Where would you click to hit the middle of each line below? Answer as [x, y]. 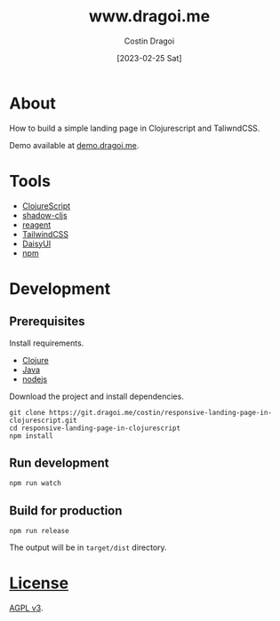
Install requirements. [47, 343]
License [39, 583]
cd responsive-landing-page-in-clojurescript [95, 428]
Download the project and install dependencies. [96, 396]
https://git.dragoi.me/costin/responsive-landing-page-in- [160, 412]
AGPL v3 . [26, 608]
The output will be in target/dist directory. [88, 547]
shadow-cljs [45, 215]
